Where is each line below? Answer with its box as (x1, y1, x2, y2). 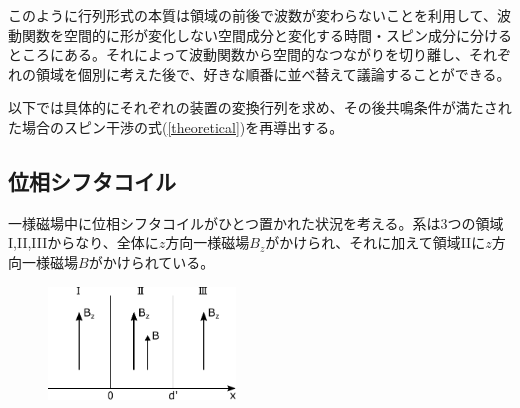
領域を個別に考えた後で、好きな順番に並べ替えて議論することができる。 (35, 63, 511, 84)
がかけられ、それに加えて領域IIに (265, 232, 486, 253)
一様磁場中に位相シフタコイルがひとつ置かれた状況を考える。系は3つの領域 (8, 212, 504, 233)
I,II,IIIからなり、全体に (8, 232, 159, 253)
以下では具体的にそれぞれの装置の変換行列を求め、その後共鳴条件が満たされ (8, 97, 512, 118)
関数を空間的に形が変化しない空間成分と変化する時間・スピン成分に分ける (21, 24, 512, 45)
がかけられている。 (88, 251, 215, 272)
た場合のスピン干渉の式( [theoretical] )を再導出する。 (8, 116, 344, 137)
